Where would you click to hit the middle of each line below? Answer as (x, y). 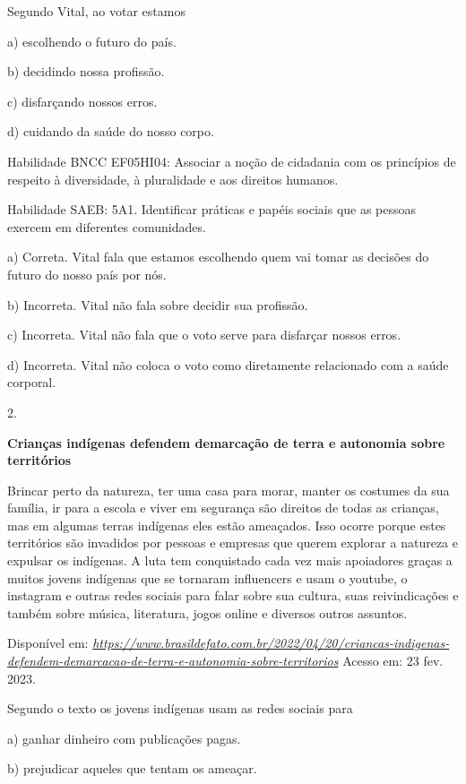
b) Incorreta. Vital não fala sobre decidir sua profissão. (158, 304)
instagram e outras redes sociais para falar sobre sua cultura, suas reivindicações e (233, 595)
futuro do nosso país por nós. (87, 274)
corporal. (32, 382)
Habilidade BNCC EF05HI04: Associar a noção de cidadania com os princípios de (232, 161)
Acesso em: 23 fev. (393, 661)
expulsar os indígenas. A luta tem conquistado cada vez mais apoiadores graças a (230, 560)
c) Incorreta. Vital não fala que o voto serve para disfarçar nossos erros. (204, 335)
